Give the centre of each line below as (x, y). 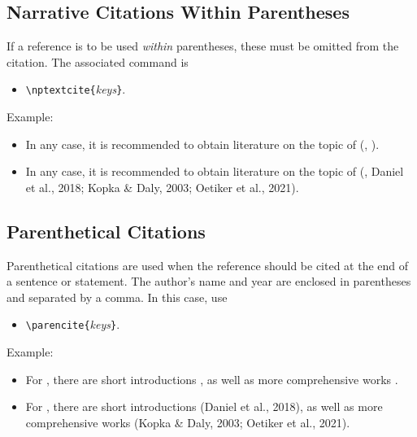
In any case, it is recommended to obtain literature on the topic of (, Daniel (215, 171)
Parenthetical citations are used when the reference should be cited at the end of (208, 265)
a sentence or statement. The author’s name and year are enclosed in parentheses (209, 281)
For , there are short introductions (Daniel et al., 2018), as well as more (204, 406)
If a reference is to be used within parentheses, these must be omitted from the (203, 46)
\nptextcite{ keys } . (76, 89)
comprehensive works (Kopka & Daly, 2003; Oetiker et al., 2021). (188, 422)
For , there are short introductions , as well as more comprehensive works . (212, 379)
